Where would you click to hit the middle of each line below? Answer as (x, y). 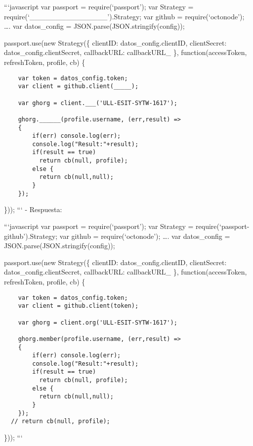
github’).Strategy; (31, 236)
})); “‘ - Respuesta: (33, 209)
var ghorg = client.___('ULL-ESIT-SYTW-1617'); (98, 103)
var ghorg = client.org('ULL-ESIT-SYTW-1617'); (98, 322)
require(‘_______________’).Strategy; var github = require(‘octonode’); (124, 16)
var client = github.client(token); (78, 306)
